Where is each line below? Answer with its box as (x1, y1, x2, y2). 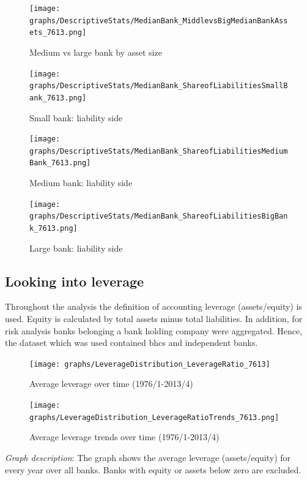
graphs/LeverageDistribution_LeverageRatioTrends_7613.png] (29, 413, 279, 422)
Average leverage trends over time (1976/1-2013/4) (29, 430, 220, 443)
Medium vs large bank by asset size (29, 45, 162, 58)
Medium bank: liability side (29, 176, 133, 189)
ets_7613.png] (29, 28, 87, 37)
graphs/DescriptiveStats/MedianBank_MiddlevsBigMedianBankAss (29, 16, 288, 25)
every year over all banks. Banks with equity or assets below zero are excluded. (5, 463, 301, 476)
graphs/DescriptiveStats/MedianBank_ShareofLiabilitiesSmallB (29, 81, 288, 91)
